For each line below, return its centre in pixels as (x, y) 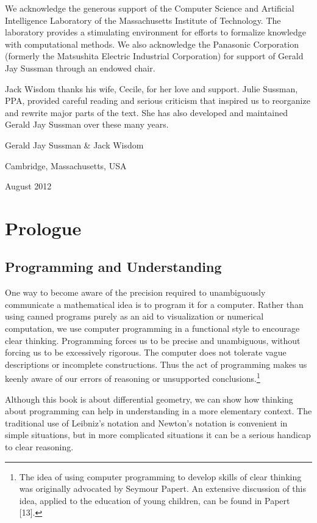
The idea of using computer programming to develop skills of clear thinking (160, 476)
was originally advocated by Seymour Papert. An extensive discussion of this (162, 488)
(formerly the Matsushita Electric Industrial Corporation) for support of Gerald (154, 56)
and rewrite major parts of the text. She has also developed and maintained (146, 112)
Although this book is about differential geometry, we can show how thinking (149, 399)
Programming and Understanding (113, 267)
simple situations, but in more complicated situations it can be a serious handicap (158, 435)
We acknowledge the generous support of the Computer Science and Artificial (150, 8)
